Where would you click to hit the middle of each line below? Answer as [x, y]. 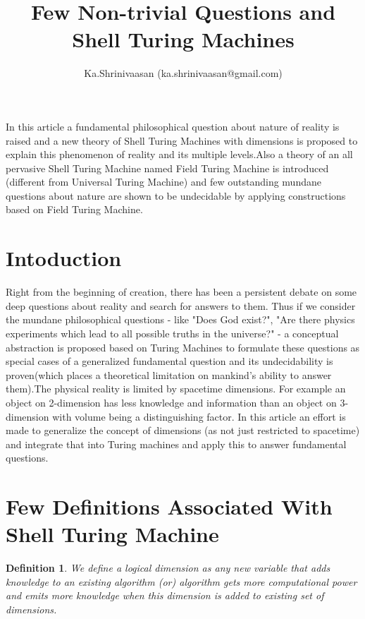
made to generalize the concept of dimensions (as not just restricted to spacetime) [183, 430]
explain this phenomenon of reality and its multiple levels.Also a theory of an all [179, 154]
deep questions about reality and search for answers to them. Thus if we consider [181, 305]
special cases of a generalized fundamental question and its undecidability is [169, 361]
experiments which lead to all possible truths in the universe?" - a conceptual [172, 333]
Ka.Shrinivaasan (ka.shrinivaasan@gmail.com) [183, 73]
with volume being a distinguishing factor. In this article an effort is [199, 416]
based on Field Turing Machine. [74, 209]
